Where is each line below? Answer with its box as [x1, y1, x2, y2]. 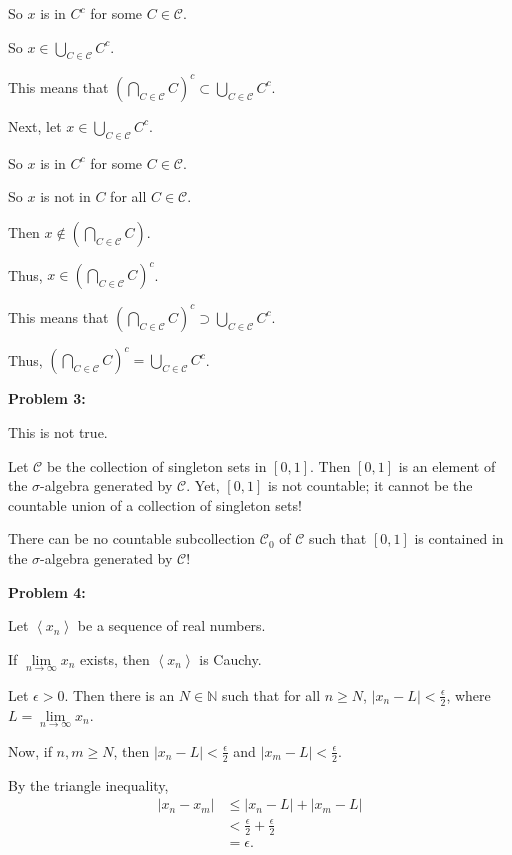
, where [446, 684, 491, 705]
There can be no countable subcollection [8, 528, 256, 549]
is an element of [398, 455, 496, 476]
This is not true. [8, 421, 108, 442]
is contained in [414, 528, 504, 549]
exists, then [80, 648, 150, 669]
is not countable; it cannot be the [267, 475, 473, 496]
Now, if [8, 740, 52, 761]
